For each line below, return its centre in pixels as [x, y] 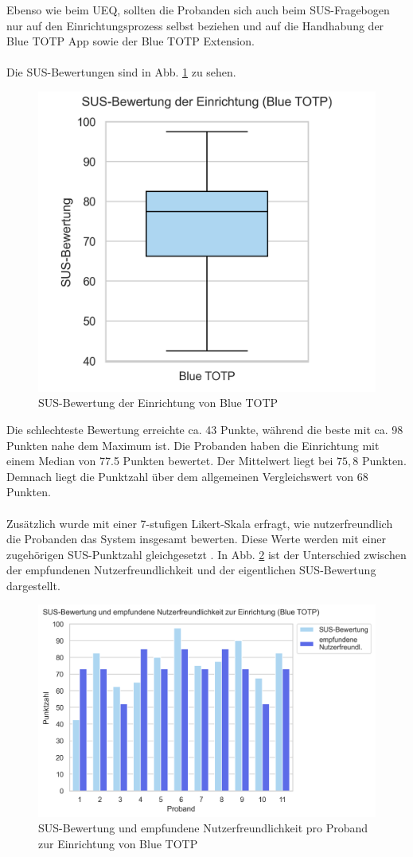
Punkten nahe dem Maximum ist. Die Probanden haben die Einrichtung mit [193, 445]
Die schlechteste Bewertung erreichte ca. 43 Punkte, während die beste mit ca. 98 [205, 429]
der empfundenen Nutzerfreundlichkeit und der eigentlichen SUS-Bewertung [191, 570]
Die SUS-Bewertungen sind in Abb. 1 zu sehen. [121, 72]
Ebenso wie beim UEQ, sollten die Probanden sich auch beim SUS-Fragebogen [198, 10]
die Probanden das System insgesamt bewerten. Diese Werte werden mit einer [196, 539]
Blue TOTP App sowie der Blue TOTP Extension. [131, 41]
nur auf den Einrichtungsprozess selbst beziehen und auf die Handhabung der [195, 25]
